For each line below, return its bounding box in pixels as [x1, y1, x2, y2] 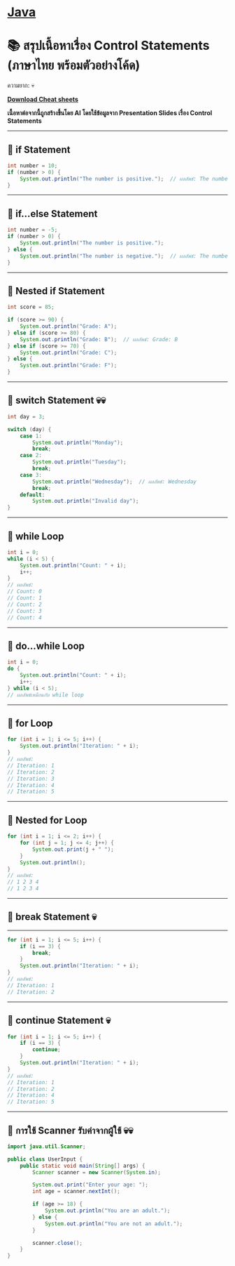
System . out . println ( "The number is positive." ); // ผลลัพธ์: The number [20, 175, 232, 183]
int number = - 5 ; [7, 226, 58, 234]
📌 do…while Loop [7, 640, 85, 652]
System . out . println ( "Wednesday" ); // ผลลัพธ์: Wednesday [32, 478, 197, 485]
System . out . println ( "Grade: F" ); [20, 362, 117, 369]
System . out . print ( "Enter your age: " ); [32, 1181, 149, 1189]
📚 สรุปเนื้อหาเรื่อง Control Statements [7, 38, 210, 53]
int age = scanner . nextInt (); [32, 1188, 120, 1195]
